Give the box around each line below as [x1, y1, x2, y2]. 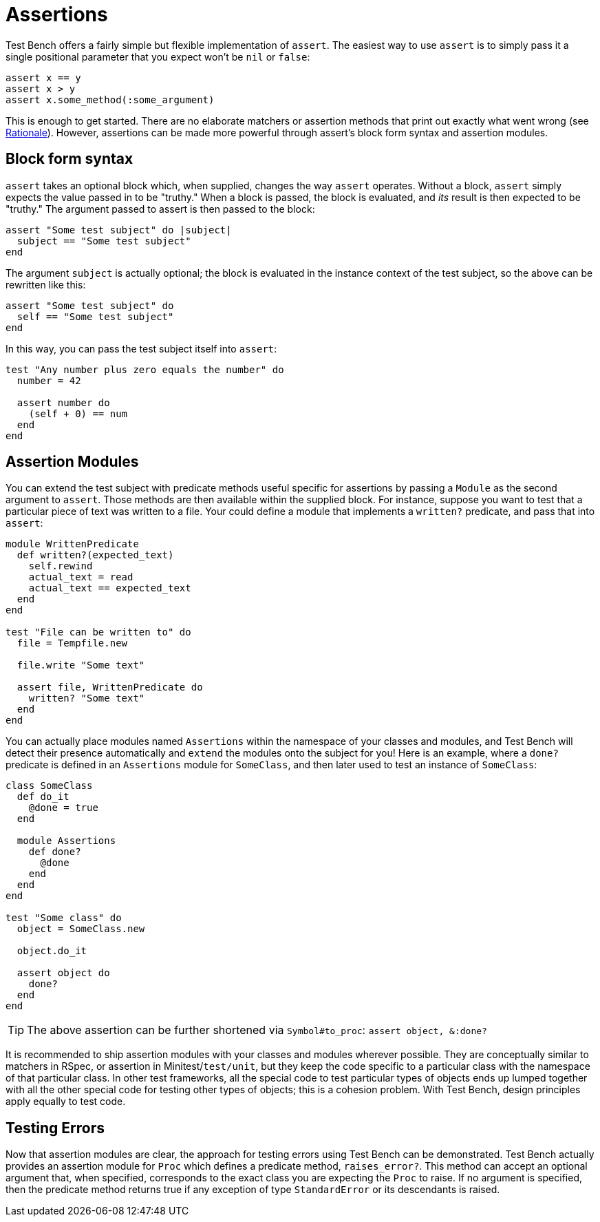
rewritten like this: [6, 278, 86, 291]
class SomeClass [6, 780, 93, 792]
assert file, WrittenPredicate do [17, 682, 203, 693]
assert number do [17, 397, 110, 408]
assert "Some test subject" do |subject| [6, 224, 232, 235]
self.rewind [28, 560, 93, 572]
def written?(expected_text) [17, 549, 174, 561]
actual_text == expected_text [28, 582, 191, 594]
